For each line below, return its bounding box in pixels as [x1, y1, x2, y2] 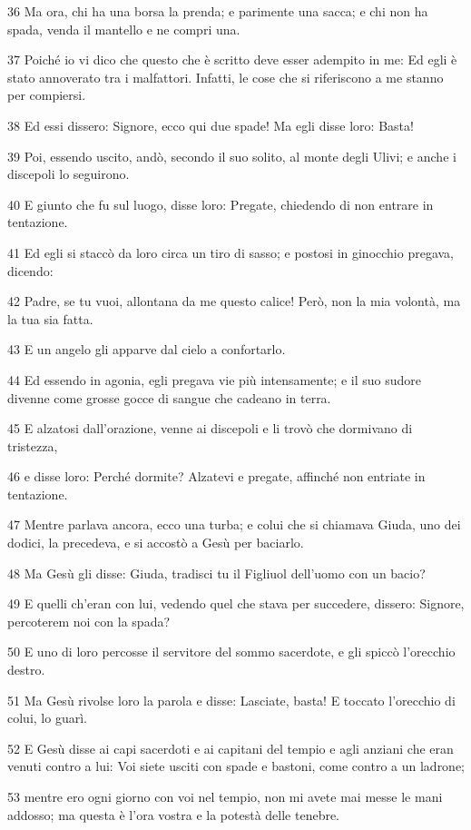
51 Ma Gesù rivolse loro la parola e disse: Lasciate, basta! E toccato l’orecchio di [7, 690, 456, 709]
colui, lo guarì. [7, 708, 87, 727]
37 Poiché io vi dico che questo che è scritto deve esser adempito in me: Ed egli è [7, 50, 457, 69]
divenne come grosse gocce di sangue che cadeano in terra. [7, 388, 331, 407]
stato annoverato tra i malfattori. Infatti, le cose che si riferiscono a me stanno [7, 67, 444, 86]
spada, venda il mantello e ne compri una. [7, 19, 240, 38]
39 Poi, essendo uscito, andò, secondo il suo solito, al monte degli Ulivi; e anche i [7, 146, 456, 165]
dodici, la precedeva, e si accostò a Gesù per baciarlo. [7, 533, 304, 552]
